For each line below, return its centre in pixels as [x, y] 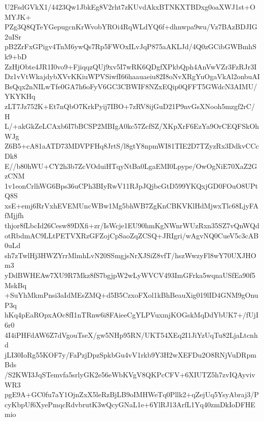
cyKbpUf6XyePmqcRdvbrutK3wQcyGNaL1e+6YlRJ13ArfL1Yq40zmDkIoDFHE [130, 404]
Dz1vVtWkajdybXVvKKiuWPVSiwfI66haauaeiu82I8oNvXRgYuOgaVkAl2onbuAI [132, 76]
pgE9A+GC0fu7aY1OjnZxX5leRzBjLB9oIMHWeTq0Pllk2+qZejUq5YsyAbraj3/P [132, 394]
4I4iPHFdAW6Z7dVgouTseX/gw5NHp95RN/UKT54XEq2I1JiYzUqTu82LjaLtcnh [131, 335]
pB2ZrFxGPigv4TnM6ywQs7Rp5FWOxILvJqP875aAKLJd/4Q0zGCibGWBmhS [130, 46]
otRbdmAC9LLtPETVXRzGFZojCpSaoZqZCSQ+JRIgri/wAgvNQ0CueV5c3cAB [132, 235]
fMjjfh [14, 215]
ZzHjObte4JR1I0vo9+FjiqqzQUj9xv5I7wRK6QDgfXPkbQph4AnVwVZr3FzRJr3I [131, 66]
